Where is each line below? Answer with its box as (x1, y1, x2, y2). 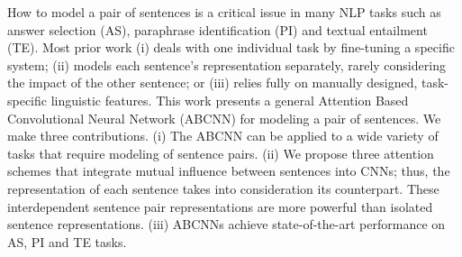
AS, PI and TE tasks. (7, 232, 127, 251)
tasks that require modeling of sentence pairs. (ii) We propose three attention (7, 143, 434, 162)
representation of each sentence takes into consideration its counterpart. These (7, 179, 439, 197)
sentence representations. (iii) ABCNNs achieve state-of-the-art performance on (7, 215, 446, 234)
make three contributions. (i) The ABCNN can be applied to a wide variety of (7, 126, 439, 145)
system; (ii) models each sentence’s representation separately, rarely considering (7, 55, 446, 74)
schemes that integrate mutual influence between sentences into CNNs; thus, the (7, 161, 450, 180)
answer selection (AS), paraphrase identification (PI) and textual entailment (7, 20, 428, 39)
